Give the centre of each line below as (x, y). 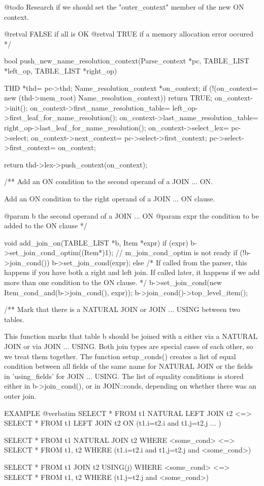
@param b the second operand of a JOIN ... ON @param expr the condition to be (131, 215)
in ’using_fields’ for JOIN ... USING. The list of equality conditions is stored (124, 376)
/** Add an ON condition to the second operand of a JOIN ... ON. (108, 181)
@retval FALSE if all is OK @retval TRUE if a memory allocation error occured (129, 34)
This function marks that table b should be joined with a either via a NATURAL (131, 336)
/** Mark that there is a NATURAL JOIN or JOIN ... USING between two (122, 309)
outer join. (20, 396)
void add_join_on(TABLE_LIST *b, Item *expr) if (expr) (96, 242)
